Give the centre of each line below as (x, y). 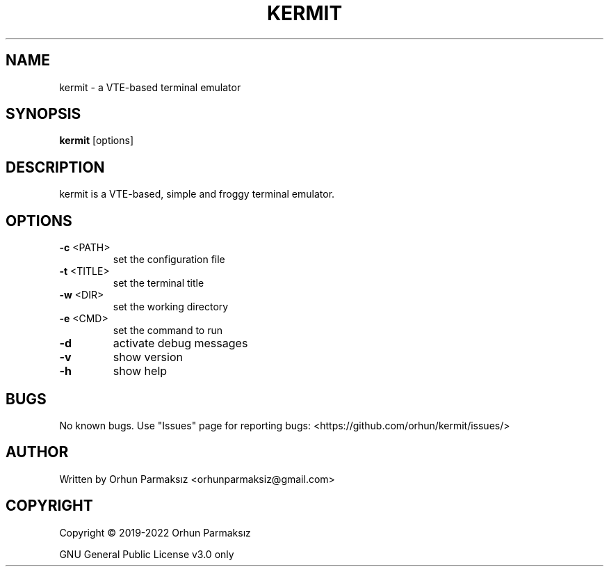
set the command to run (168, 331)
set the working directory (171, 307)
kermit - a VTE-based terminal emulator (150, 87)
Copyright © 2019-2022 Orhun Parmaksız (155, 532)
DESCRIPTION (55, 167)
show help (140, 371)
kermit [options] (97, 141)
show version (148, 357)
